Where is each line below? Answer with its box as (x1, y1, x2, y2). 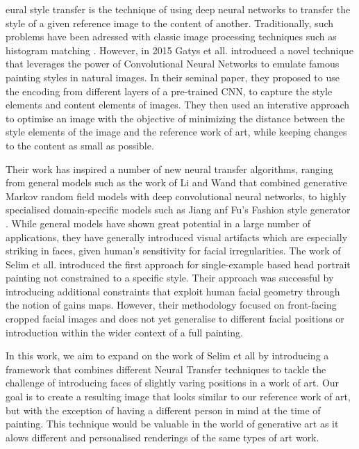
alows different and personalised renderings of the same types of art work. (6, 430, 319, 444)
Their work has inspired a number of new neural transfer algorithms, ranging (6, 161, 333, 176)
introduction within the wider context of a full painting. (6, 325, 243, 339)
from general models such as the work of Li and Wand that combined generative (6, 175, 347, 190)
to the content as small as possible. (6, 138, 154, 152)
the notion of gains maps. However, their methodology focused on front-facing (6, 297, 337, 312)
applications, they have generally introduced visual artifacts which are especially (6, 229, 348, 244)
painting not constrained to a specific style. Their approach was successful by (6, 270, 334, 285)
